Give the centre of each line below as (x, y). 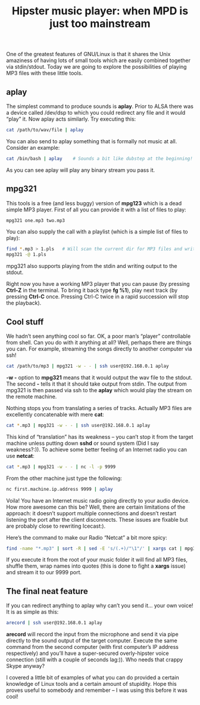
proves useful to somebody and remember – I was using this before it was (97, 690)
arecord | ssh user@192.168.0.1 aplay (54, 623)
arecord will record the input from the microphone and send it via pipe (92, 635)
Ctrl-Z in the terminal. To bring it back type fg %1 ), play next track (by (92, 290)
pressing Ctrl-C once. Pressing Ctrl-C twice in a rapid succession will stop (98, 297)
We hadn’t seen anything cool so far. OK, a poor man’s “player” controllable (99, 336)
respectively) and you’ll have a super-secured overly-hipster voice (87, 653)
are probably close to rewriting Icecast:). (56, 526)
